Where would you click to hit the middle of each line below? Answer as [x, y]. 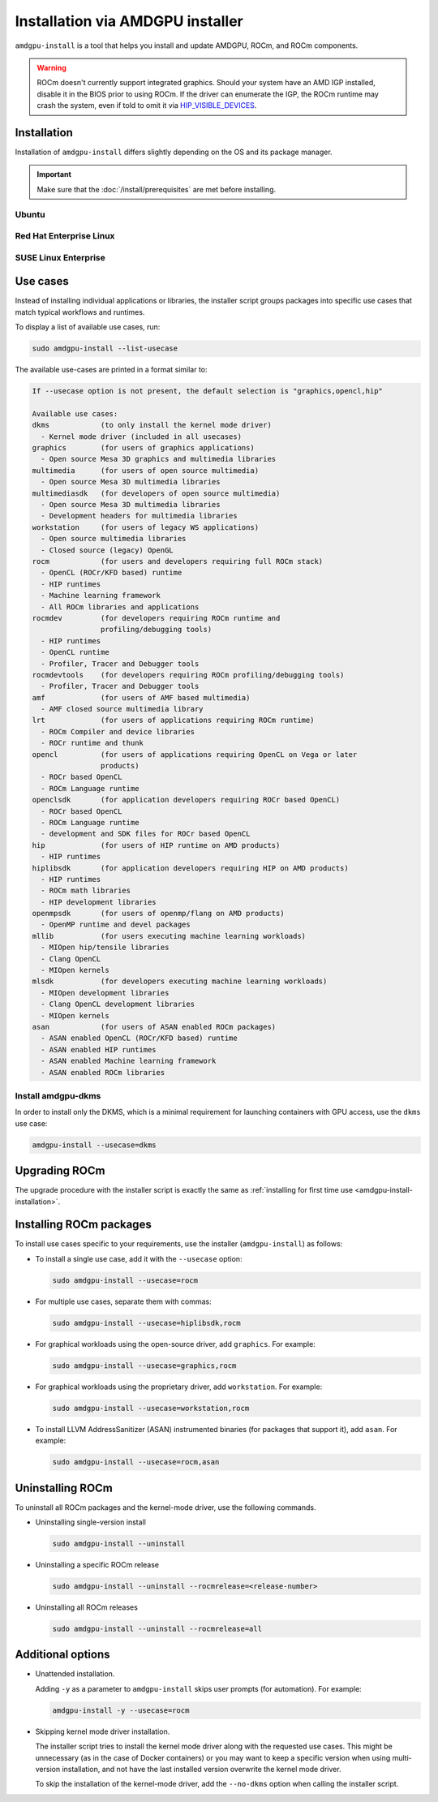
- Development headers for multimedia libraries [140, 516]
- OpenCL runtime [75, 652]
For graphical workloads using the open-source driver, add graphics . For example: [175, 1344]
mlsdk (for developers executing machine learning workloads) [180, 981]
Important [54, 174]
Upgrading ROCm [60, 1171]
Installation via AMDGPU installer [129, 21]
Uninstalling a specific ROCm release [97, 1564]
